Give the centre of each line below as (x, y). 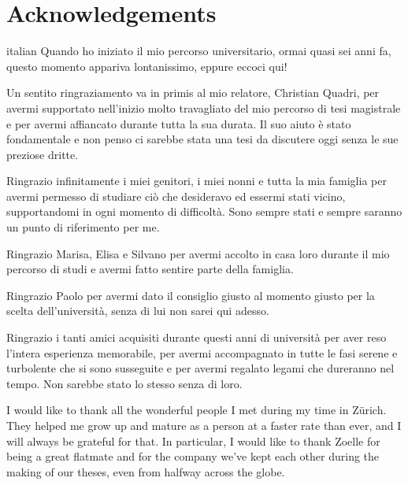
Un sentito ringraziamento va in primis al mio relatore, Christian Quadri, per (193, 93)
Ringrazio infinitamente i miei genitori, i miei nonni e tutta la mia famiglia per (197, 181)
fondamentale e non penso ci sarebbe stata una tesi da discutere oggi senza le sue (202, 139)
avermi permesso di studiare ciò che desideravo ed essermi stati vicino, (176, 196)
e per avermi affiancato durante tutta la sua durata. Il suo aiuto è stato (179, 123)
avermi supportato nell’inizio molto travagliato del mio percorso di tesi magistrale (204, 107)
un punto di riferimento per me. (83, 227)
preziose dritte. (43, 154)
